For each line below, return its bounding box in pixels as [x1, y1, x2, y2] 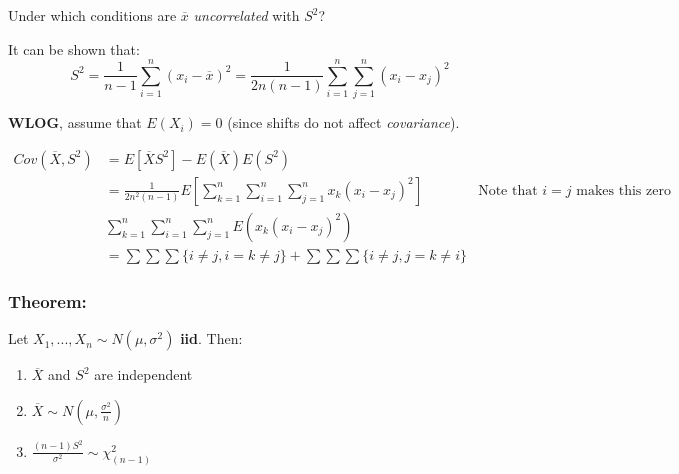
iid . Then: [180, 328, 243, 349]
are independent [94, 364, 193, 385]
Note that [478, 183, 538, 198]
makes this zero [576, 183, 671, 198]
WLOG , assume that [8, 112, 142, 133]
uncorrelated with [193, 5, 300, 25]
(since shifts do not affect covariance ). [227, 112, 460, 133]
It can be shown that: [8, 38, 140, 59]
